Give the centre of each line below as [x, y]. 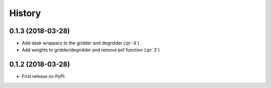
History [25, 13]
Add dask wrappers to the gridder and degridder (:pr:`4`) [81, 43]
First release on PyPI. [44, 76]
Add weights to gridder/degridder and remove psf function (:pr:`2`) [91, 50]
